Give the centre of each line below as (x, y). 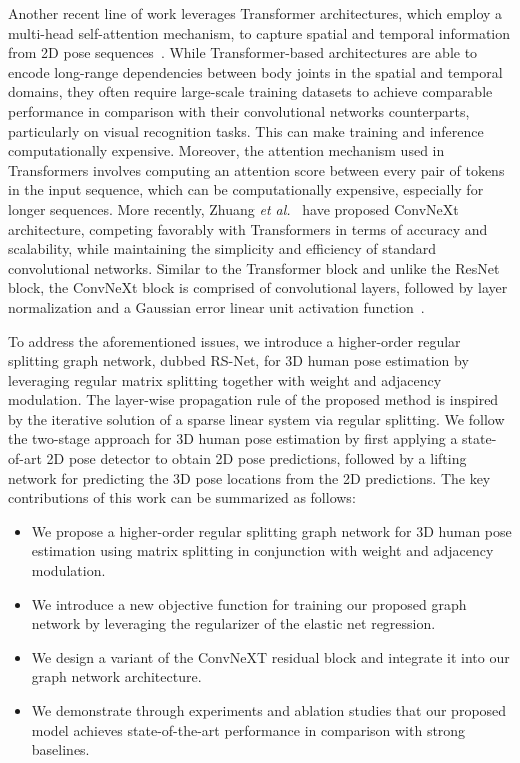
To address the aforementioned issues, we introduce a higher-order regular (234, 340)
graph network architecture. (116, 676)
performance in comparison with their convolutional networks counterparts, (239, 110)
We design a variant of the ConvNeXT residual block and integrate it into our (270, 656)
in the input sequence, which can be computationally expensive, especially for (246, 189)
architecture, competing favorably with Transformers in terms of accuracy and (248, 228)
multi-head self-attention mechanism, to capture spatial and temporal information (259, 32)
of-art (25, 458)
